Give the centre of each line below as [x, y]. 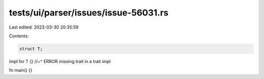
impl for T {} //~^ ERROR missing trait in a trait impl [60, 61]
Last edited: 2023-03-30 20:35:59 [44, 27]
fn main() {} [21, 70]
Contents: [19, 36]
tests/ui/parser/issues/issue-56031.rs [89, 13]
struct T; [31, 49]
